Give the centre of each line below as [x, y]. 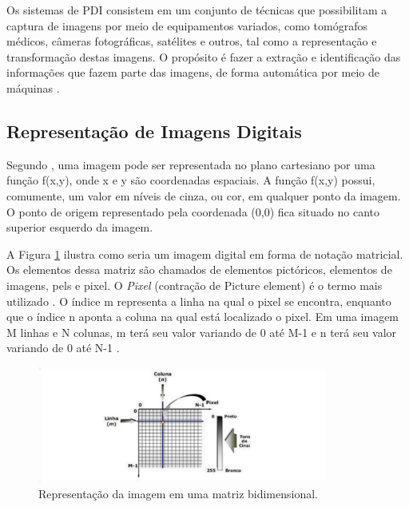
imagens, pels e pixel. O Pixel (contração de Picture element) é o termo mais [195, 285]
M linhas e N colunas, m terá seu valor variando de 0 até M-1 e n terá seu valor [202, 332]
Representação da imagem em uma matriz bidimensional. [178, 493]
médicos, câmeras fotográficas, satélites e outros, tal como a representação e [192, 41]
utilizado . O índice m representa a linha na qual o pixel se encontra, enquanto [199, 301]
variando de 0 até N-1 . [63, 348]
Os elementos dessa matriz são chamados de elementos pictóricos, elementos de [199, 269]
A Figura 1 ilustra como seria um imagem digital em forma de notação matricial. [205, 253]
